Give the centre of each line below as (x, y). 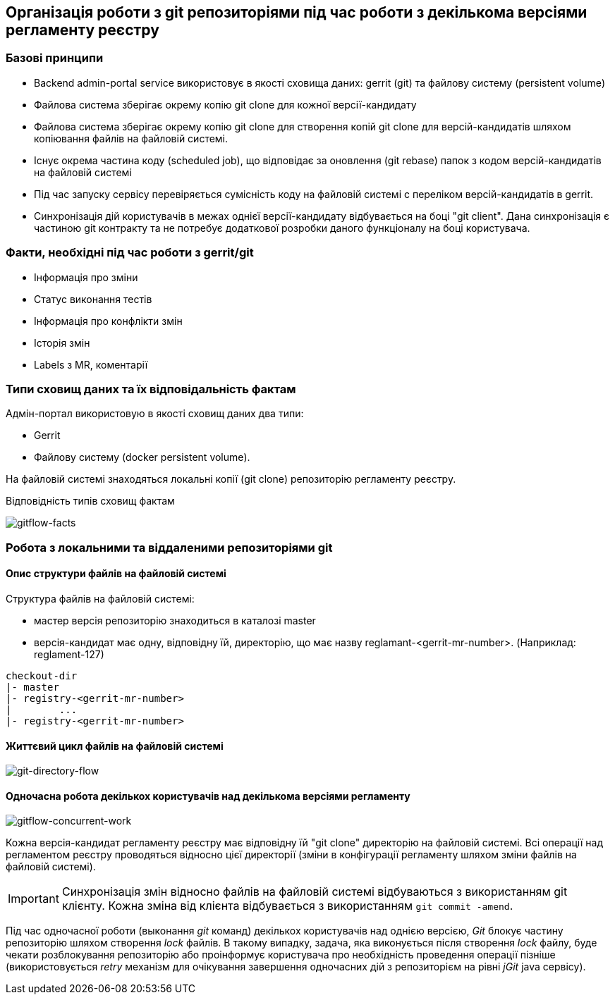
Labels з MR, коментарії (91, 364)
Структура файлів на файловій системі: (100, 598)
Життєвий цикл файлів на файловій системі (115, 746)
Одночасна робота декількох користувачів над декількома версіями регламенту (208, 796)
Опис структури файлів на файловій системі (116, 574)
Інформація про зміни (86, 277)
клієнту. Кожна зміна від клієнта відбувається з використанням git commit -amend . (287, 906)
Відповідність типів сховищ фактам (90, 501)
